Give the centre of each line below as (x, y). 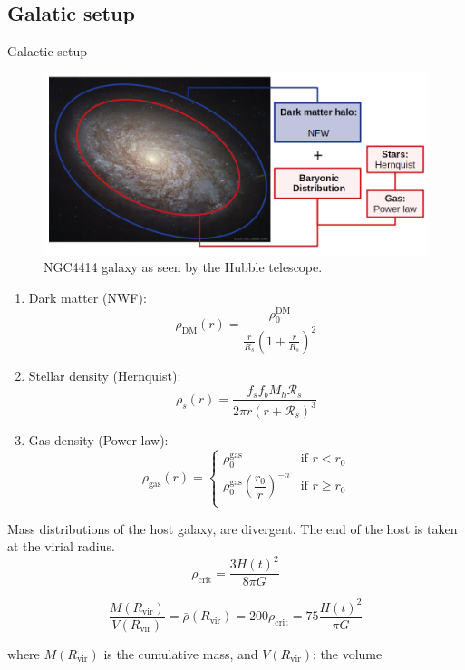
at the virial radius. (61, 546)
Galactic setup (48, 51)
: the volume (348, 653)
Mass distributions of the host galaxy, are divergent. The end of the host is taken (232, 528)
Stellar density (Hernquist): (105, 375)
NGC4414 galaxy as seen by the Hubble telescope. (183, 267)
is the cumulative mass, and (181, 653)
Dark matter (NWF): (87, 297)
